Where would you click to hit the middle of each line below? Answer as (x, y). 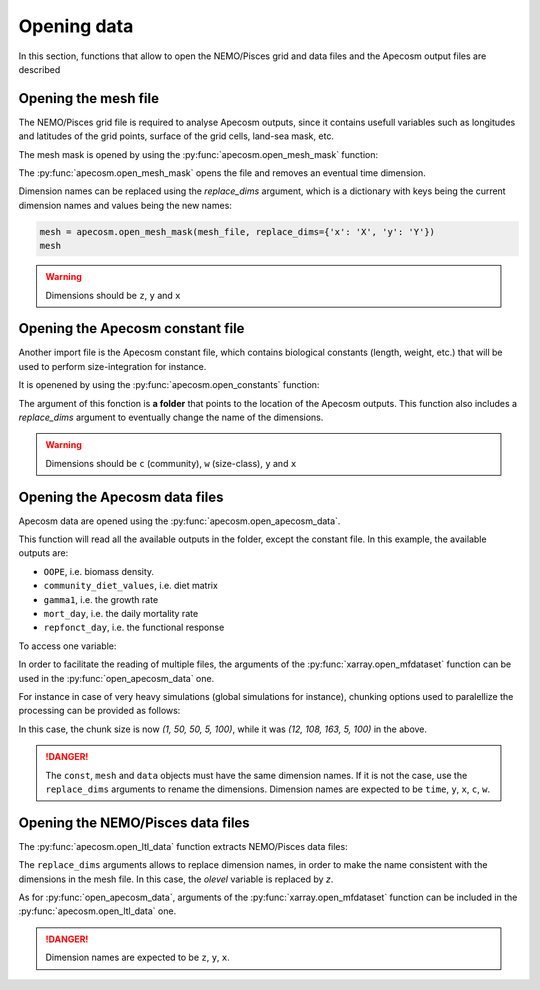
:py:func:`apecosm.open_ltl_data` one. (97, 911)
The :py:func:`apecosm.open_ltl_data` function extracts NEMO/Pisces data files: (183, 846)
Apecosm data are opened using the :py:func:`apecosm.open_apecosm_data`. (179, 521)
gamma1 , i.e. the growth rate (101, 599)
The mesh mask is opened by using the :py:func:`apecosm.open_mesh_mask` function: (198, 154)
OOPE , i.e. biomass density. (99, 571)
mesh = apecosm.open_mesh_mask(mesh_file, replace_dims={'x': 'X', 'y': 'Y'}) (237, 231)
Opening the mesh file (89, 98)
